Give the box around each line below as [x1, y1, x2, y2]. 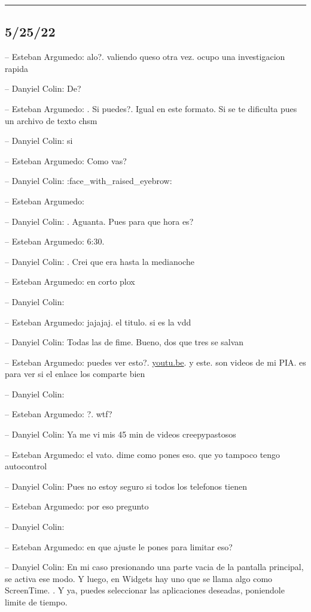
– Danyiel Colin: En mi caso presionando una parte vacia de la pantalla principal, [5, 560, 304, 573]
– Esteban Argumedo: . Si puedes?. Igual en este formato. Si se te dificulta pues [5, 102, 297, 114]
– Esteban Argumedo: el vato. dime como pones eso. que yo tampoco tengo [5, 448, 280, 460]
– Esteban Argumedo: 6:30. [5, 235, 105, 248]
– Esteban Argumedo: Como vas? [5, 154, 127, 167]
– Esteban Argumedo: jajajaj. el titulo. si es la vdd [5, 315, 191, 328]
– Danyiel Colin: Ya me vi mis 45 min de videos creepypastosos [5, 428, 236, 441]
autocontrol [5, 460, 47, 472]
